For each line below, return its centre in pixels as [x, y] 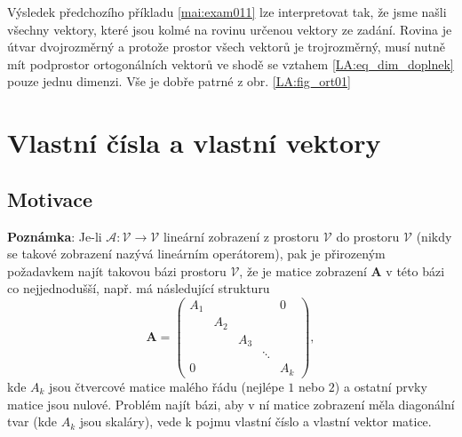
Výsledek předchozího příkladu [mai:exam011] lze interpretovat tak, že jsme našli [227, 12]
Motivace [50, 199]
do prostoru [368, 236]
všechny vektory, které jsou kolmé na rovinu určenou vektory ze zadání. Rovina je [230, 29]
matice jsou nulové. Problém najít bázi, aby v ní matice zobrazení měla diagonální [231, 404]
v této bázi [415, 270]
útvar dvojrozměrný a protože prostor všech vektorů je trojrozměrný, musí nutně [226, 47]
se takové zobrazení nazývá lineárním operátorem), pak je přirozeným [196, 254]
